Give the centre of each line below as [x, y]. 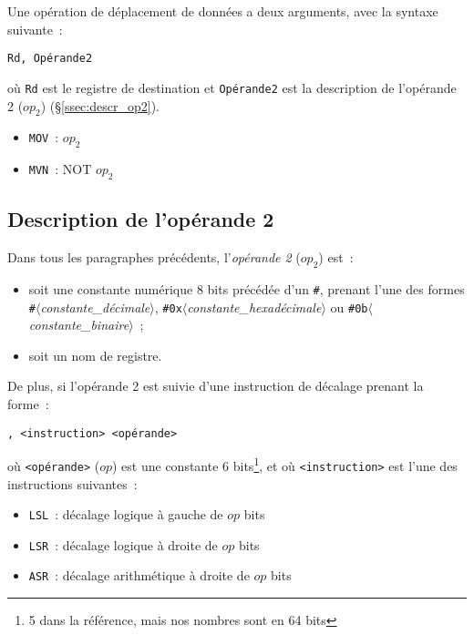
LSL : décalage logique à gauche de [126, 514]
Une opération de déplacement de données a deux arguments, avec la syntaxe [223, 11]
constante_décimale [95, 307]
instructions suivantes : [72, 483]
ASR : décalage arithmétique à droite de [139, 575]
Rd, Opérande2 [50, 59]
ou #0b [349, 307]
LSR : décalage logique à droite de [123, 544]
